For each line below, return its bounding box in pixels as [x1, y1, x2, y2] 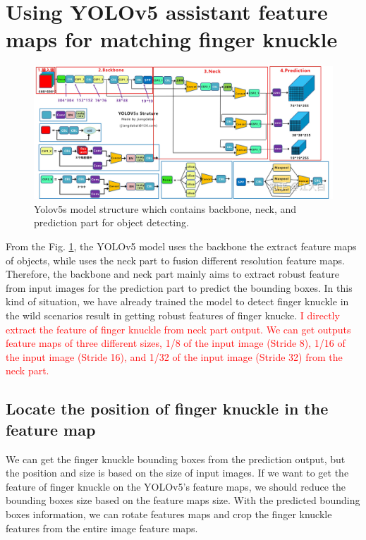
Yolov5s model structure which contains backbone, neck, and [34, 201, 297, 216]
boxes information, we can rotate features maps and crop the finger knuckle [6, 506, 332, 521]
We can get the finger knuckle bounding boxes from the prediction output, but [6, 451, 346, 466]
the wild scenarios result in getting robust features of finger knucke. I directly [6, 308, 340, 323]
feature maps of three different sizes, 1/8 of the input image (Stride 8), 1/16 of [6, 336, 346, 350]
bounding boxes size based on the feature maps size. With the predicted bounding [6, 493, 360, 508]
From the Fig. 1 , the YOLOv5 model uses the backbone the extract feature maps [6, 239, 357, 254]
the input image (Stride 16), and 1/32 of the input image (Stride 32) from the [6, 349, 343, 364]
